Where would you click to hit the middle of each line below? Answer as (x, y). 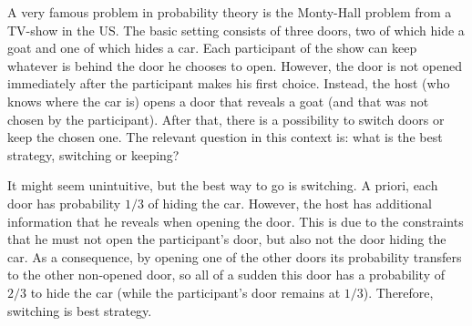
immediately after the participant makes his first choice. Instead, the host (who (229, 83)
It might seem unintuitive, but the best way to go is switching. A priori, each (223, 185)
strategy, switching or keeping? (93, 154)
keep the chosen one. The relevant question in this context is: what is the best (225, 137)
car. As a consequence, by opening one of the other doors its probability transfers (235, 256)
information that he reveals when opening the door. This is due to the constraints (236, 221)
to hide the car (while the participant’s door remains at (185, 292)
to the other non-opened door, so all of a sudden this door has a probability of (226, 275)
